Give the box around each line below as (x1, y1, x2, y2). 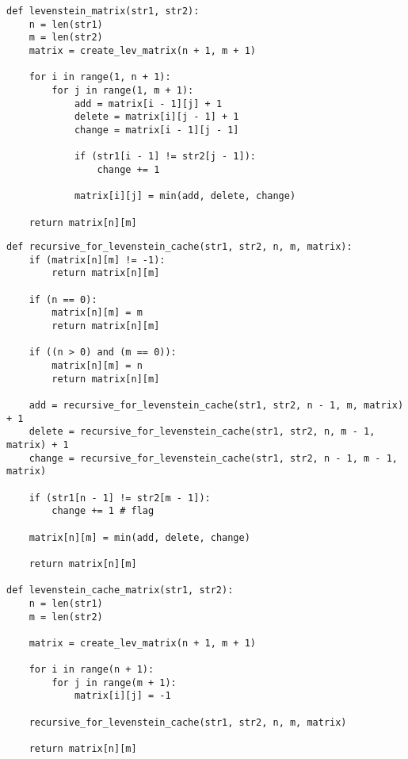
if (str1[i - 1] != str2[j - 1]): (74, 151, 256, 163)
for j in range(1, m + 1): (51, 84, 194, 96)
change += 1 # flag (51, 505, 154, 517)
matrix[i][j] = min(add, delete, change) (74, 190, 296, 202)
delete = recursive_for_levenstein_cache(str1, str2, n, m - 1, (29, 426, 376, 438)
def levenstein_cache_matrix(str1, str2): (6, 585, 234, 596)
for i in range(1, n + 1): (29, 71, 171, 83)
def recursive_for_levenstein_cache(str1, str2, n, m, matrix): (6, 241, 353, 253)
